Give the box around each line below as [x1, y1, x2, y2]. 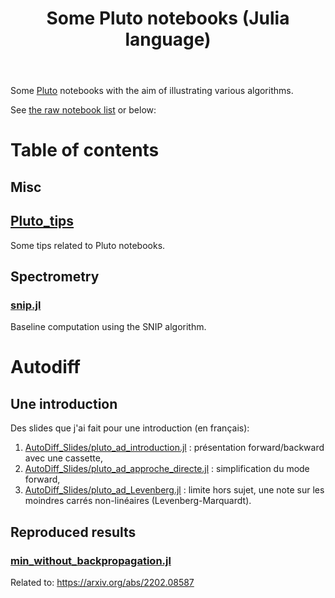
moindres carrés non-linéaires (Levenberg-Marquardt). [24, 495, 252, 507]
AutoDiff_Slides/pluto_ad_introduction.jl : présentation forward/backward [24, 442, 325, 454]
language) [124, 28, 212, 51]
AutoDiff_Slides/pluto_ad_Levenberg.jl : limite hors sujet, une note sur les [24, 484, 325, 496]
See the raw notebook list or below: [10, 104, 157, 116]
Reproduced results [10, 523, 137, 541]
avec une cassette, [24, 452, 103, 464]
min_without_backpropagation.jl [10, 553, 172, 567]
